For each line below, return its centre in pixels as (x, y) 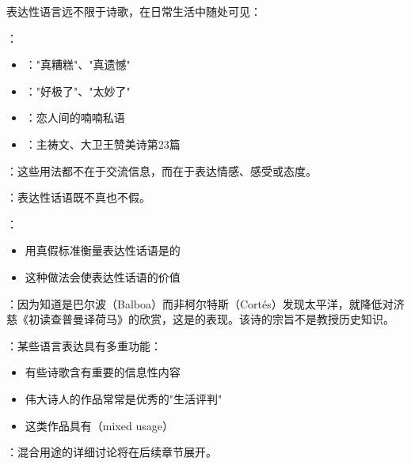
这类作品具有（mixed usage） (99, 425)
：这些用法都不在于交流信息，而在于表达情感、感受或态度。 (162, 170)
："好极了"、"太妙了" (78, 91)
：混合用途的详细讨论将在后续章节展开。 (112, 452)
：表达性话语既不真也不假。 (78, 197)
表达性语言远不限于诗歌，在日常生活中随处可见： (134, 11)
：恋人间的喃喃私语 (75, 117)
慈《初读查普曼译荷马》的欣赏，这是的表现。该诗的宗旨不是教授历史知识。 (200, 319)
